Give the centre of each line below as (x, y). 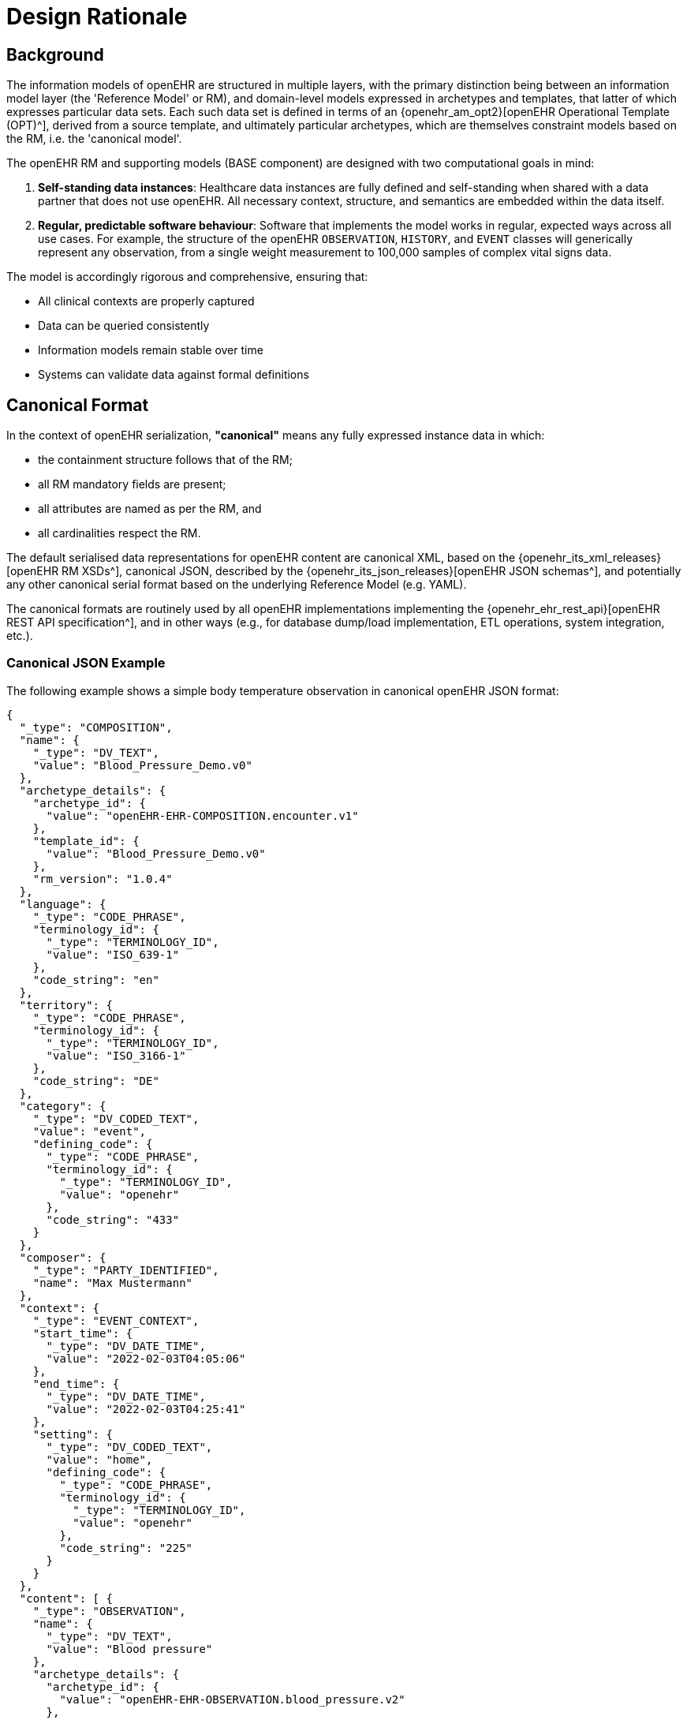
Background (55, 54)
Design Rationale (97, 17)
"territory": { (66, 1005)
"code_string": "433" (113, 1219)
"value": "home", (99, 1459)
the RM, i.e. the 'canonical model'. (94, 139)
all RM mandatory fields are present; (132, 484)
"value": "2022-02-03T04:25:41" (146, 1409)
